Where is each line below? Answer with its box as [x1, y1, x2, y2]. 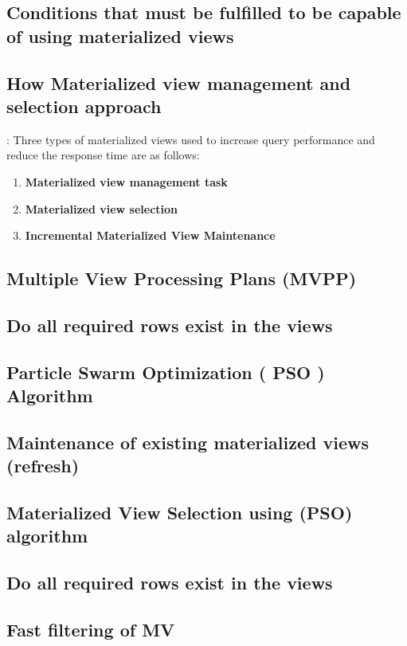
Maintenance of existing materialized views [6, 429, 370, 454]
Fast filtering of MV [6, 617, 175, 641]
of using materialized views [6, 23, 234, 48]
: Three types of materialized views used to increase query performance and [6, 131, 375, 147]
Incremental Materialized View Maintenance [25, 227, 276, 244]
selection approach [6, 93, 162, 118]
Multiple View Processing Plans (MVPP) [6, 266, 357, 291]
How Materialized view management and [6, 70, 351, 95]
